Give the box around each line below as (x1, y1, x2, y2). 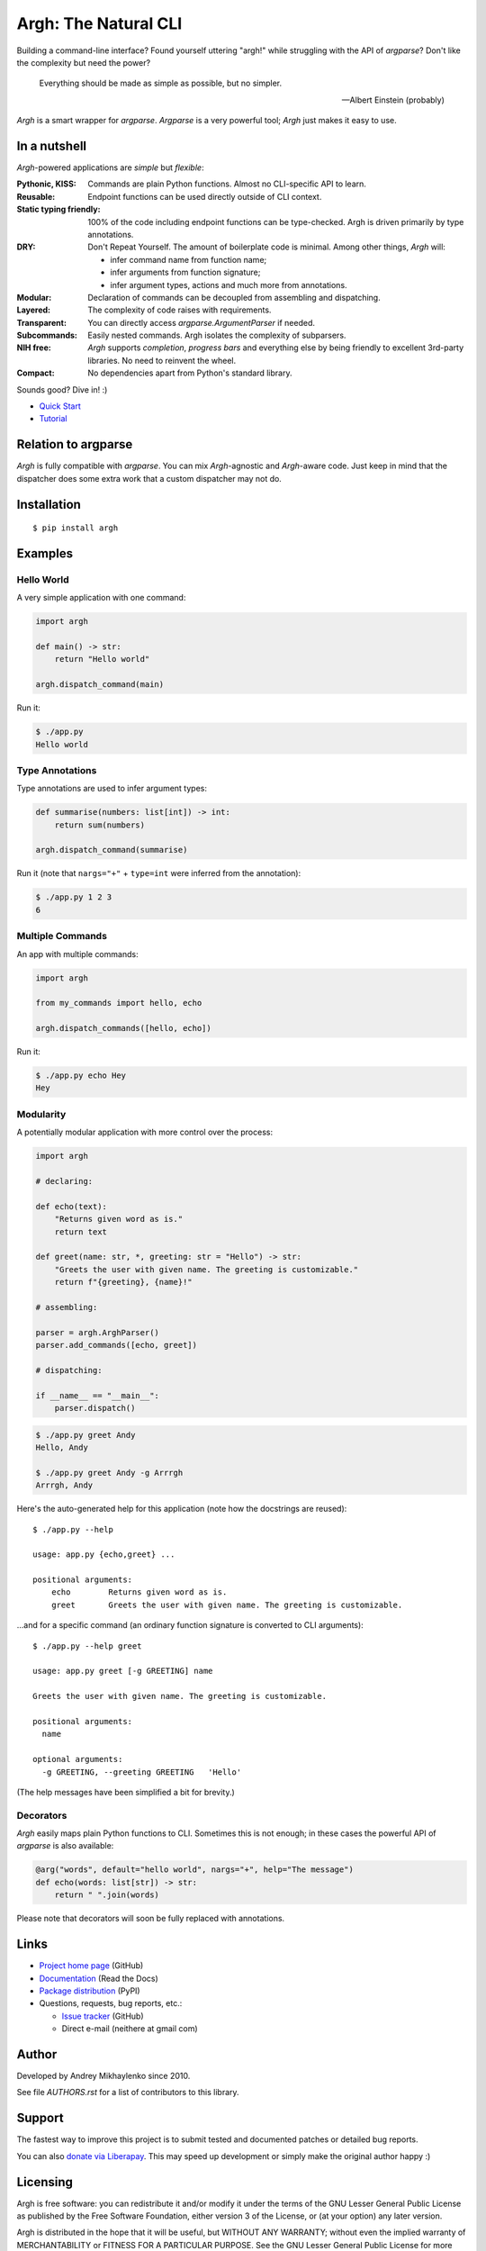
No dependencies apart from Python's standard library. (87, 367, 292, 378)
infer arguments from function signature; (110, 267, 261, 278)
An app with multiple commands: (16, 948, 139, 959)
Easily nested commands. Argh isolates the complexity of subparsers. (87, 330, 346, 341)
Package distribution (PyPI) (39, 1985, 140, 1996)
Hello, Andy (35, 1442, 89, 1452)
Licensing (16, 2174, 74, 2190)
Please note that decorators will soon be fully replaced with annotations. (16, 1913, 285, 1924)
